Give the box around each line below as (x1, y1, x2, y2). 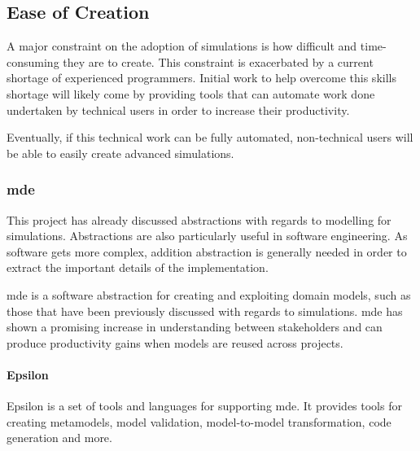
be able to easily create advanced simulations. (7, 144, 234, 161)
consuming (7, 53, 59, 70)
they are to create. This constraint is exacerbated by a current (63, 53, 374, 70)
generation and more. (7, 429, 112, 446)
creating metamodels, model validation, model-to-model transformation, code (7, 413, 392, 430)
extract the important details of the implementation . (7, 259, 269, 276)
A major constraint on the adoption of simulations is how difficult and (7, 37, 357, 55)
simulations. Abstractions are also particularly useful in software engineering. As (7, 227, 408, 244)
